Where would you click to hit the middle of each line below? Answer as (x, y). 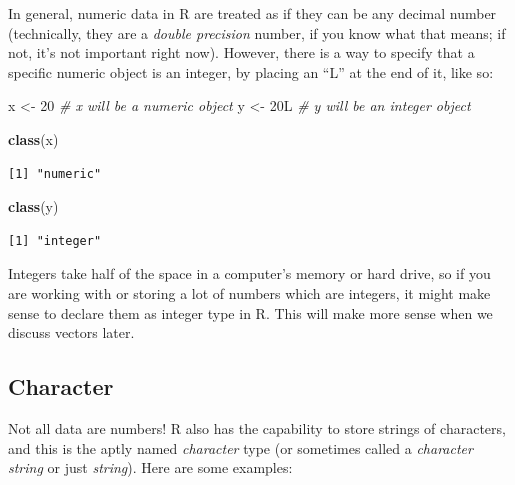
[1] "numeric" (55, 173)
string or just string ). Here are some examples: (150, 467)
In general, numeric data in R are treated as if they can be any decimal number (252, 13)
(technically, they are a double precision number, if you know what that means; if (257, 32)
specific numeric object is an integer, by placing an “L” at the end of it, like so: (251, 71)
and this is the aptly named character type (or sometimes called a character (240, 447)
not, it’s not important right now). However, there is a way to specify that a (241, 52)
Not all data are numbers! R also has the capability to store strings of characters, (257, 427)
